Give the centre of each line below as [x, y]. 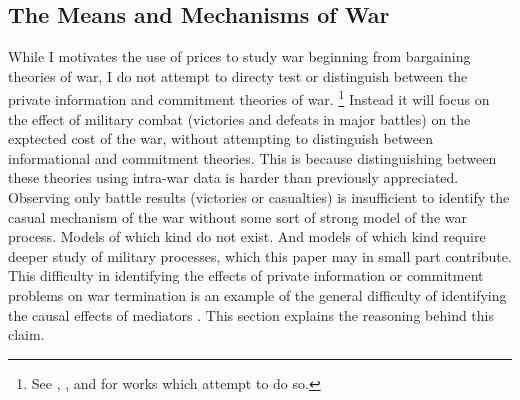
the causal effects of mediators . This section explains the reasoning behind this [251, 314]
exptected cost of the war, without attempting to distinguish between [220, 138]
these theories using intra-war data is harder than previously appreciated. [233, 177]
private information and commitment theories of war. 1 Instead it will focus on [249, 98]
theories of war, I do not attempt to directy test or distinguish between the [238, 75]
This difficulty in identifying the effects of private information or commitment [246, 275]
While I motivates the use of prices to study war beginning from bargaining [239, 56]
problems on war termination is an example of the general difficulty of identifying [257, 294]
